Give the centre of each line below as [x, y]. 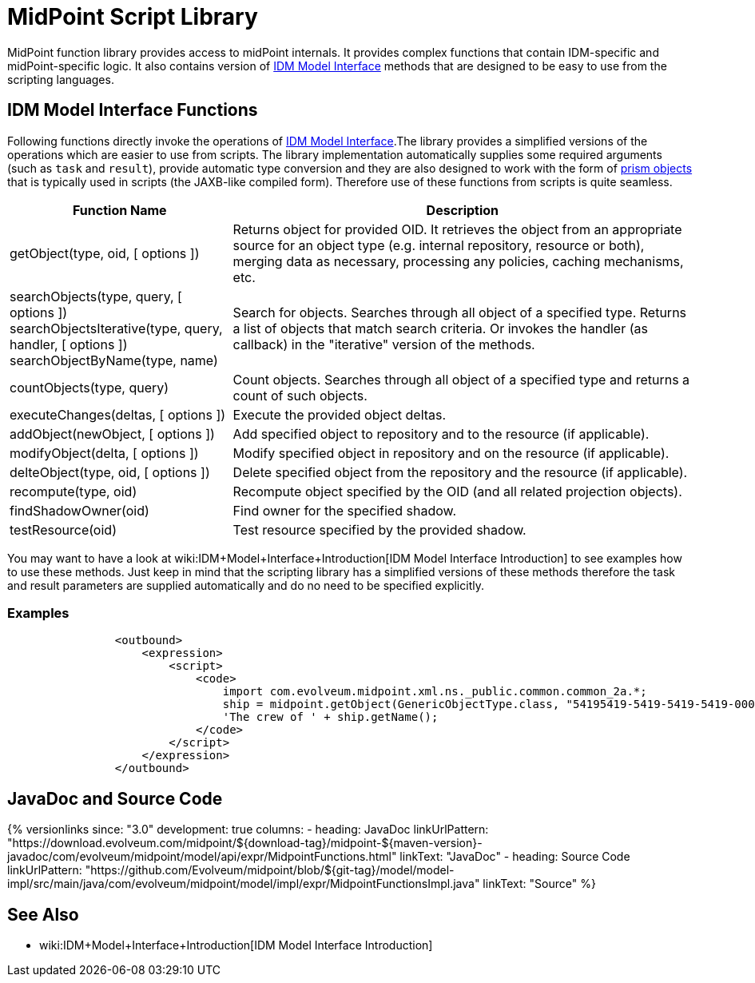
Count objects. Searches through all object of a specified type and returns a [461, 379]
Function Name [120, 210]
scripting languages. [61, 79]
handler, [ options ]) [69, 344]
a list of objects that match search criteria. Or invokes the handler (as [440, 328]
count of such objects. [300, 395]
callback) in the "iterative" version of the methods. [384, 344]
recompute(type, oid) [74, 491]
